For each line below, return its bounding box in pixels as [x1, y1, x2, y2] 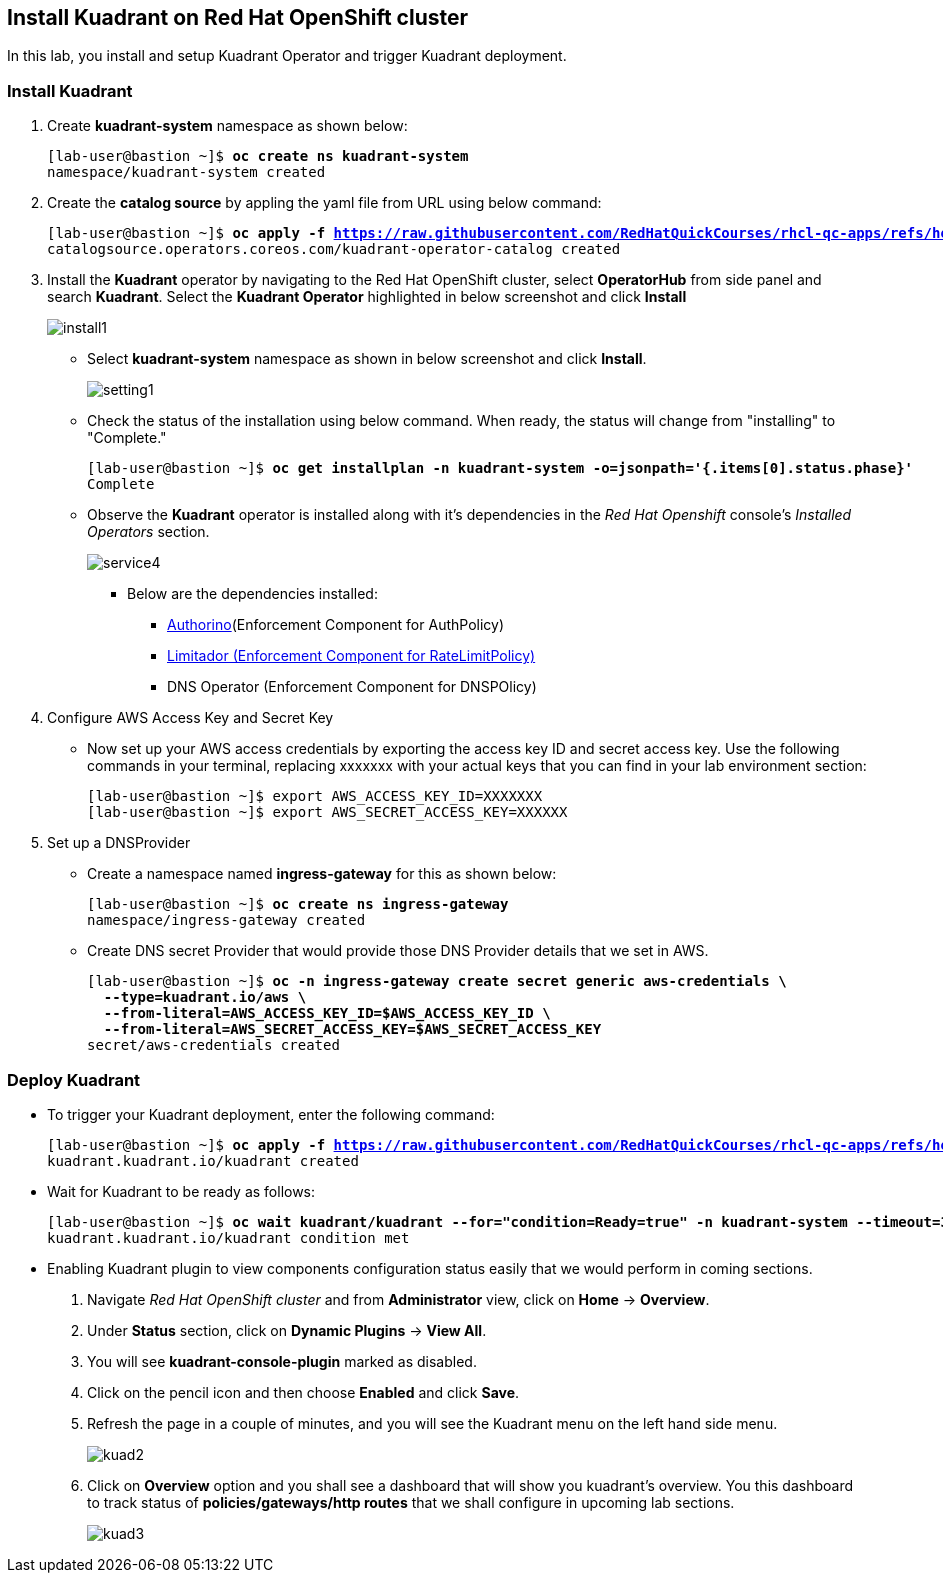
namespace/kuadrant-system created [47, 164, 326, 181]
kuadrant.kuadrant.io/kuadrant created [47, 1152, 359, 1169]
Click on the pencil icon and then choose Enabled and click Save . [87, 1383, 520, 1401]
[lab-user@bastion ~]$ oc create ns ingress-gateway [87, 896, 509, 913]
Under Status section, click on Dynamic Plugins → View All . [87, 1321, 487, 1339]
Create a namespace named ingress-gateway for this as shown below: [87, 865, 557, 883]
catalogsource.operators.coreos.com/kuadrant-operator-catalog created [47, 241, 621, 258]
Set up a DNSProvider [47, 834, 191, 852]
